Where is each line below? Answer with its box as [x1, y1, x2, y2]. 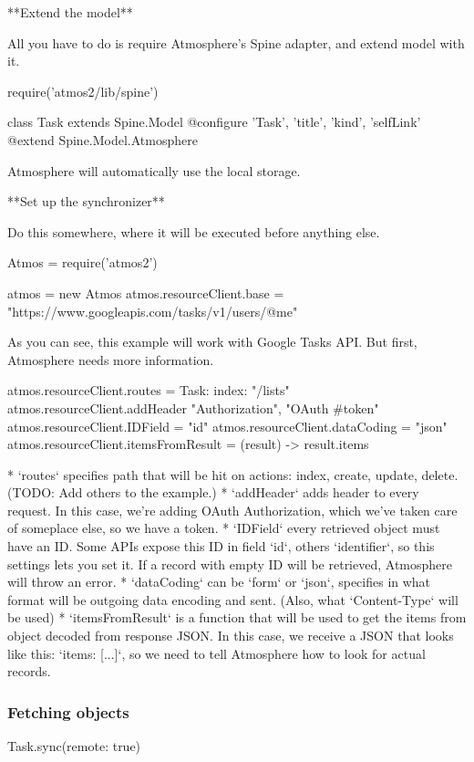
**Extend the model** [7, 3, 133, 21]
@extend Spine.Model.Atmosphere [7, 130, 198, 149]
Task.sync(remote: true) [7, 736, 141, 756]
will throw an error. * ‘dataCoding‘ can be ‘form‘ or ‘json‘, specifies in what [7, 572, 431, 591]
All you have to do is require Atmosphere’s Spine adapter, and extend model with [7, 33, 465, 52]
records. [7, 662, 51, 681]
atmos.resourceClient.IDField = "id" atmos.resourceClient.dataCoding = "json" [7, 416, 448, 435]
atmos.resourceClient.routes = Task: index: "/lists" [7, 381, 290, 400]
